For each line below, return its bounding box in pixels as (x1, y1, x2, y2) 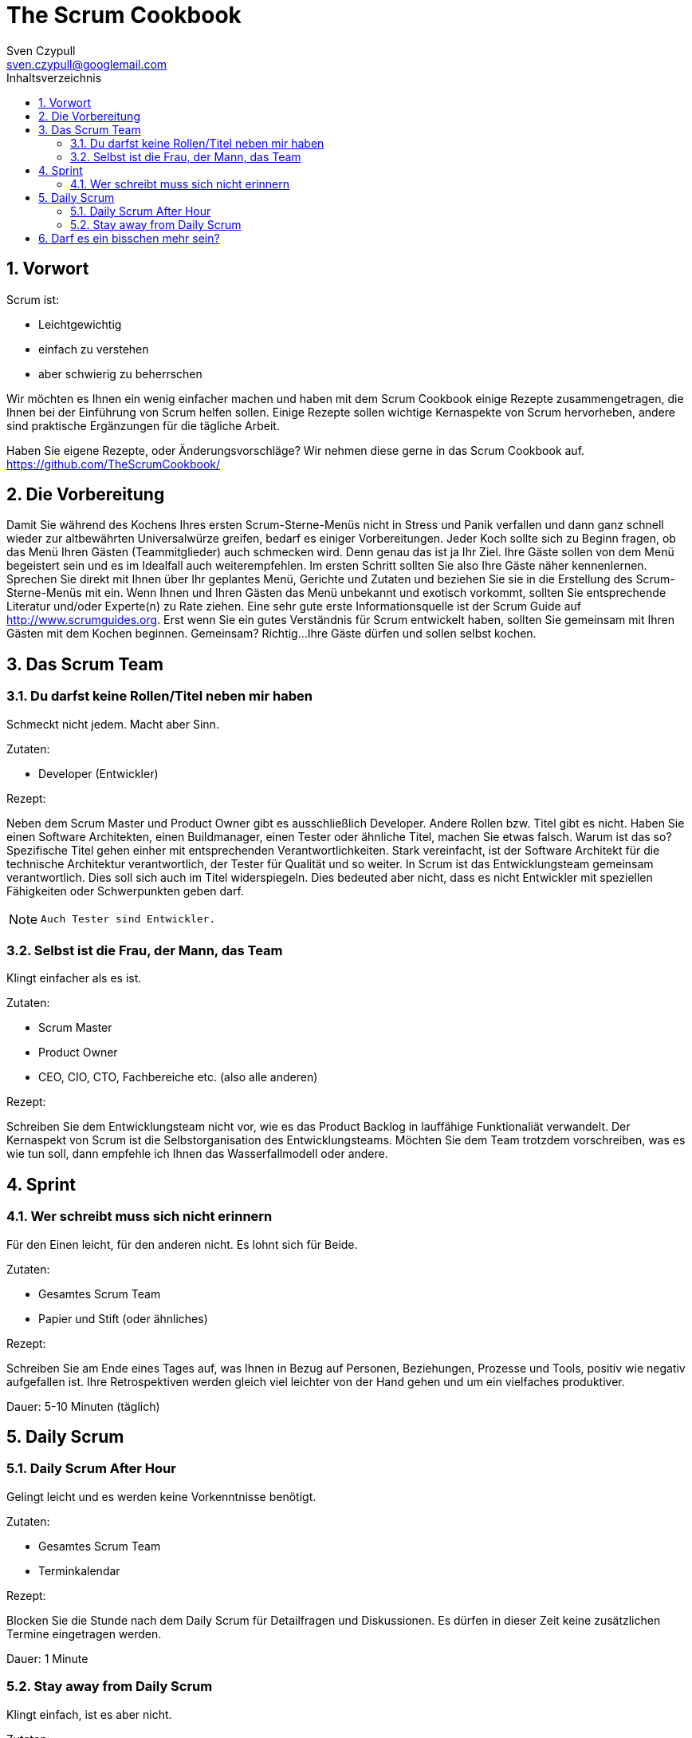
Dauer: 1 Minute (6, 1651, 88, 1665)
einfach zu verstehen (38, 342, 149, 356)
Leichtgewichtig (38, 317, 122, 331)
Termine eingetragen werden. (6, 1626, 162, 1641)
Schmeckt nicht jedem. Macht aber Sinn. (6, 717, 219, 731)
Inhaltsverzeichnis (6, 70, 102, 85)
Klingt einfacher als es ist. (6, 971, 142, 986)
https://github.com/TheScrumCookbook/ (6, 456, 221, 471)
